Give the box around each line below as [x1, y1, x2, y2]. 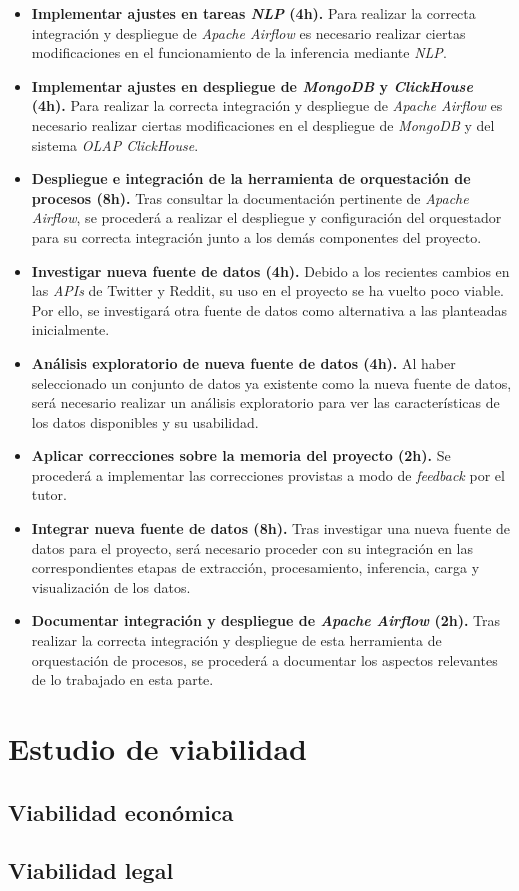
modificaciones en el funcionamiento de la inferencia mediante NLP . [31, 42, 447, 63]
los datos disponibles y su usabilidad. [31, 411, 259, 432]
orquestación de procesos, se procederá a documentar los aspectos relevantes [31, 649, 498, 670]
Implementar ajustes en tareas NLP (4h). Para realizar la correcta [31, 3, 476, 23]
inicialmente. [31, 319, 110, 340]
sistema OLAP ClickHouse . [31, 134, 199, 155]
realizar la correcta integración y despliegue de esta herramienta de [31, 630, 442, 651]
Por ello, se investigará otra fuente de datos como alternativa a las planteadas [31, 299, 507, 320]
